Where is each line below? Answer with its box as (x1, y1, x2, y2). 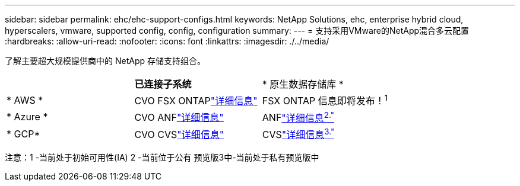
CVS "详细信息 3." (262, 126, 335, 140)
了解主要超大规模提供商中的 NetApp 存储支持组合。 (5, 56, 205, 66)
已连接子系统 (134, 78, 192, 90)
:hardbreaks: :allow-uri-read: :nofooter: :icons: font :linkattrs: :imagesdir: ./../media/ (5, 36, 329, 46)
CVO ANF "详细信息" (134, 111, 224, 124)
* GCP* (7, 127, 40, 140)
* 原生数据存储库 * (262, 78, 344, 90)
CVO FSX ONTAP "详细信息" (134, 95, 258, 107)
